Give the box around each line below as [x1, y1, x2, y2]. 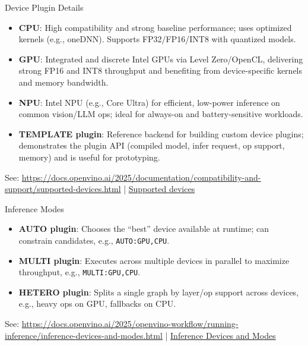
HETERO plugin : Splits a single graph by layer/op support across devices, [18, 285, 299, 298]
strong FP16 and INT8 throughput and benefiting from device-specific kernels [18, 64, 302, 77]
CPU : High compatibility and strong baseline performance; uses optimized [18, 21, 292, 33]
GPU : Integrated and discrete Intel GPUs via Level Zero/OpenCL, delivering [18, 52, 303, 65]
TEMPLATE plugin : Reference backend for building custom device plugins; [18, 127, 304, 140]
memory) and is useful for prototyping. [18, 150, 160, 163]
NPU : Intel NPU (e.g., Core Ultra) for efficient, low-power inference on [18, 96, 280, 108]
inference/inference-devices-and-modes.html [5, 329, 163, 341]
